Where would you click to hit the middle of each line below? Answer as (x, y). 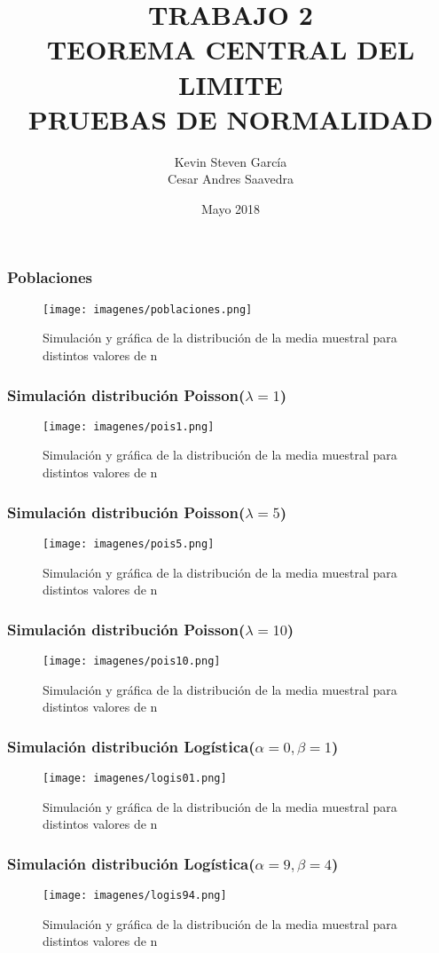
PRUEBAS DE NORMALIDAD (231, 118)
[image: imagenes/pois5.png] (129, 543)
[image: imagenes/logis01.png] (135, 779)
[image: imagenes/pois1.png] (129, 426)
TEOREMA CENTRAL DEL (231, 49)
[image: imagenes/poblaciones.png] (148, 309)
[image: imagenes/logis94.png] (135, 896)
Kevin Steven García (231, 161)
